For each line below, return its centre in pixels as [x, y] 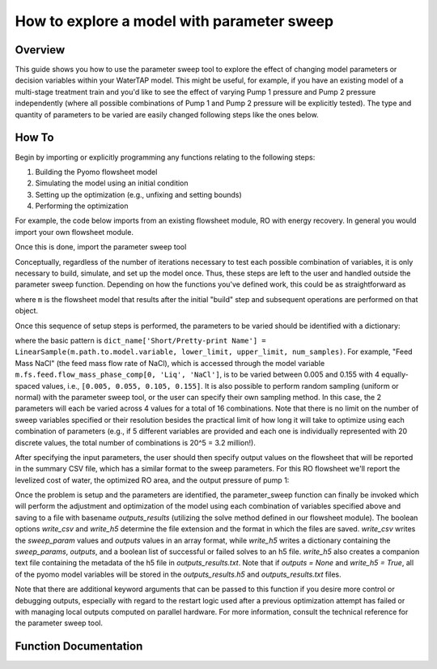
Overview [40, 50]
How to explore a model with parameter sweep [174, 21]
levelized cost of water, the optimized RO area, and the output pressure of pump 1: [152, 480]
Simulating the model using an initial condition [112, 183]
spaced [28, 386]
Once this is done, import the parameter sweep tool [101, 247]
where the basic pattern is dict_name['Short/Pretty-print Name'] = [140, 341]
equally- [395, 375]
